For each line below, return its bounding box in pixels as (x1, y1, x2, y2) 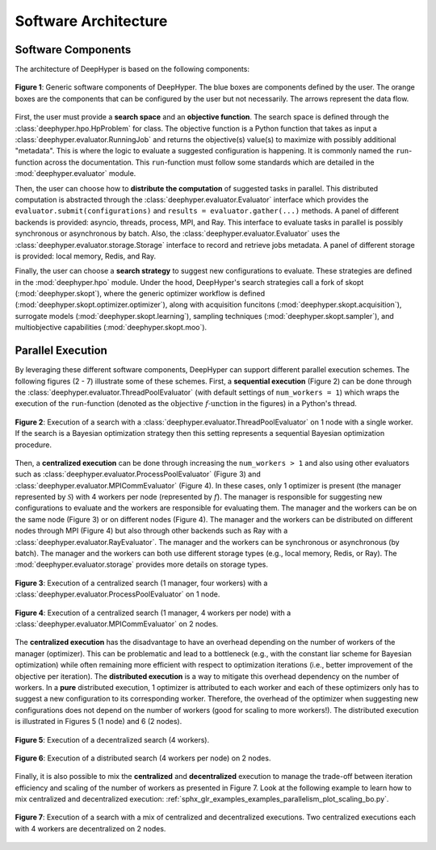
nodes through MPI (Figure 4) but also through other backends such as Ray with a (15, 525, 288, 536)
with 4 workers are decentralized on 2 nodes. (15, 823, 166, 833)
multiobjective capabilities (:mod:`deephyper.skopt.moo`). (15, 323, 208, 333)
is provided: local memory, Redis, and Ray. (15, 251, 157, 261)
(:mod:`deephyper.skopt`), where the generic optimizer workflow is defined (15, 289, 266, 299)
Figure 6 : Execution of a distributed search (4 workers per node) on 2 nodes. (15, 753, 271, 763)
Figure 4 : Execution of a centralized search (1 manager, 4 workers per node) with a (15, 608, 291, 618)
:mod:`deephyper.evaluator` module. (15, 169, 136, 178)
